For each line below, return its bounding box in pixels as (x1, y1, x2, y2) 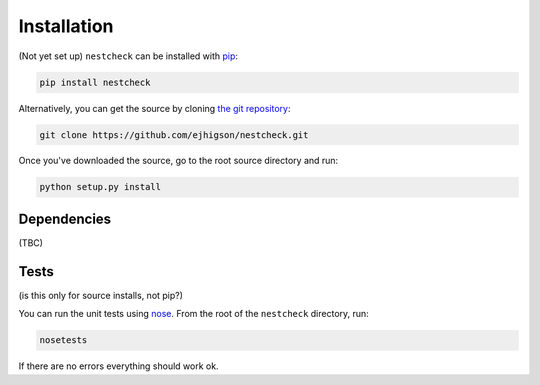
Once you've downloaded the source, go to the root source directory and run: (18, 155, 339, 167)
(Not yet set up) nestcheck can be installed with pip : (18, 50, 239, 62)
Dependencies (18, 210, 112, 227)
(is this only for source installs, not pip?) (18, 289, 184, 301)
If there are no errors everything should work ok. (18, 360, 219, 372)
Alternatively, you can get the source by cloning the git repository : (18, 102, 291, 114)
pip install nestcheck (39, 76, 151, 88)
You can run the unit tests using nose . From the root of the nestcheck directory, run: (18, 308, 369, 320)
